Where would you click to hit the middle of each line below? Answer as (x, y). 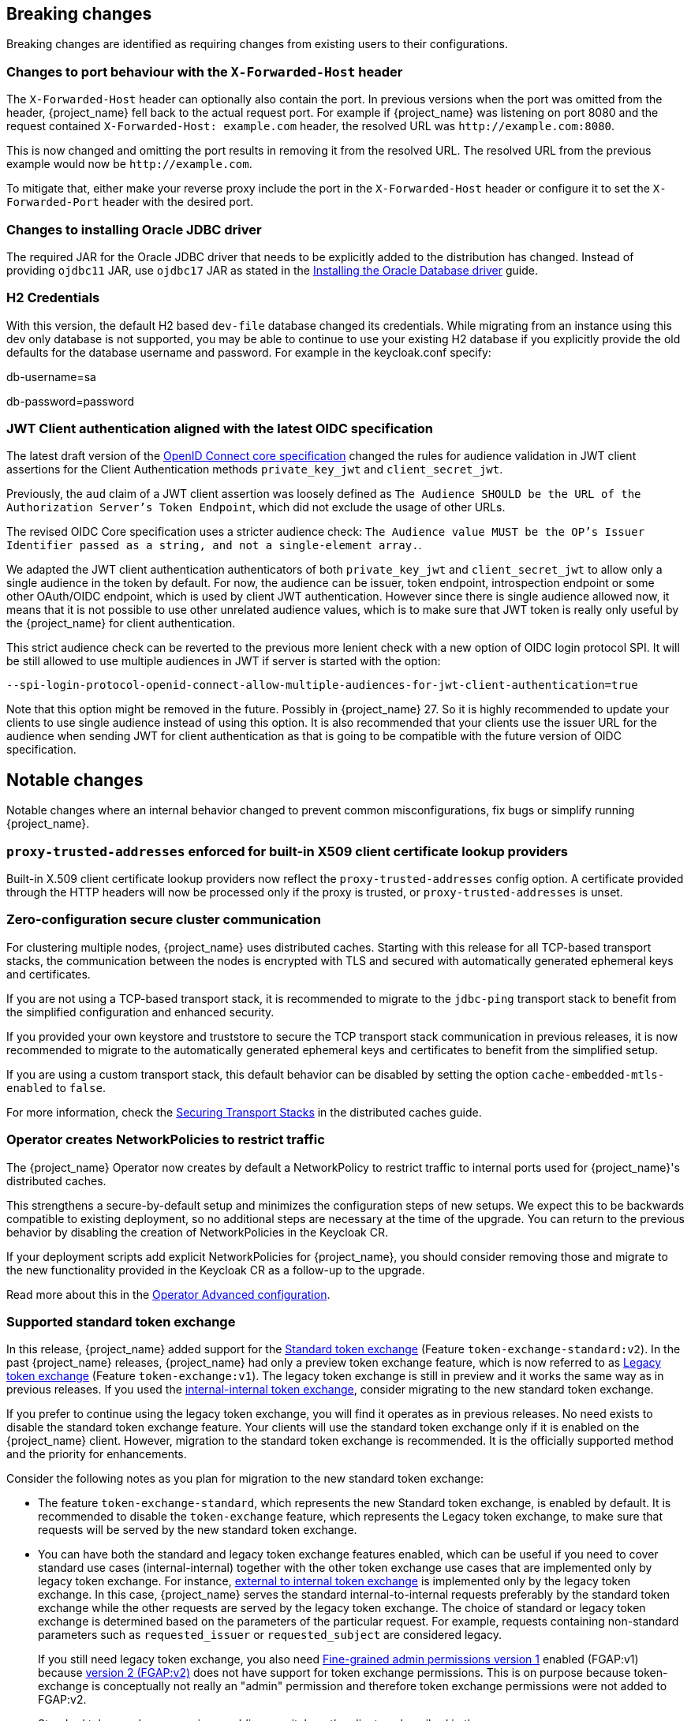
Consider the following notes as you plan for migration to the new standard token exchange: (245, 1479)
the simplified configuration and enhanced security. (140, 1012)
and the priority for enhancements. (97, 1454)
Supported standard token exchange (121, 1321)
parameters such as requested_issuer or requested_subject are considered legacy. (270, 1635)
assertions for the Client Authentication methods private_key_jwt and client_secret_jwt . (255, 470)
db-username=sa (51, 376)
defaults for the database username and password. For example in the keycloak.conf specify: (249, 352)
